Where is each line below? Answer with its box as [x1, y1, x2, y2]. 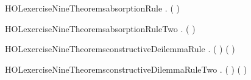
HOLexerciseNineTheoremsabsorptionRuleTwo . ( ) [5, 22, 196, 35]
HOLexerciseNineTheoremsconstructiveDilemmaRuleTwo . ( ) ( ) [5, 62, 247, 75]
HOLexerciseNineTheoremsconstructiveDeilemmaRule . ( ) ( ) [5, 42, 235, 55]
